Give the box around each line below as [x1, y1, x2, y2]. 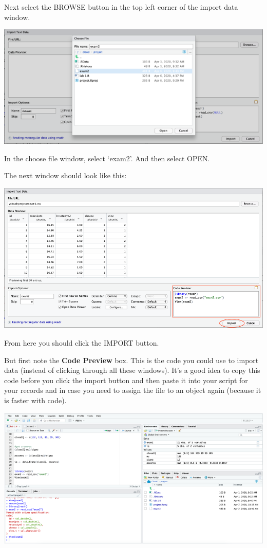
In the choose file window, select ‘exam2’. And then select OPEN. [4, 153, 210, 163]
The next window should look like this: [4, 170, 127, 181]
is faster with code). [4, 395, 67, 406]
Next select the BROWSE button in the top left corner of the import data [4, 2, 238, 12]
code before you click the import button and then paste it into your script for [4, 374, 248, 385]
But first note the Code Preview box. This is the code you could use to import [4, 354, 259, 365]
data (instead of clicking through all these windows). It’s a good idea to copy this [4, 365, 260, 375]
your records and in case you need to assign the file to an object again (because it [4, 385, 261, 395]
